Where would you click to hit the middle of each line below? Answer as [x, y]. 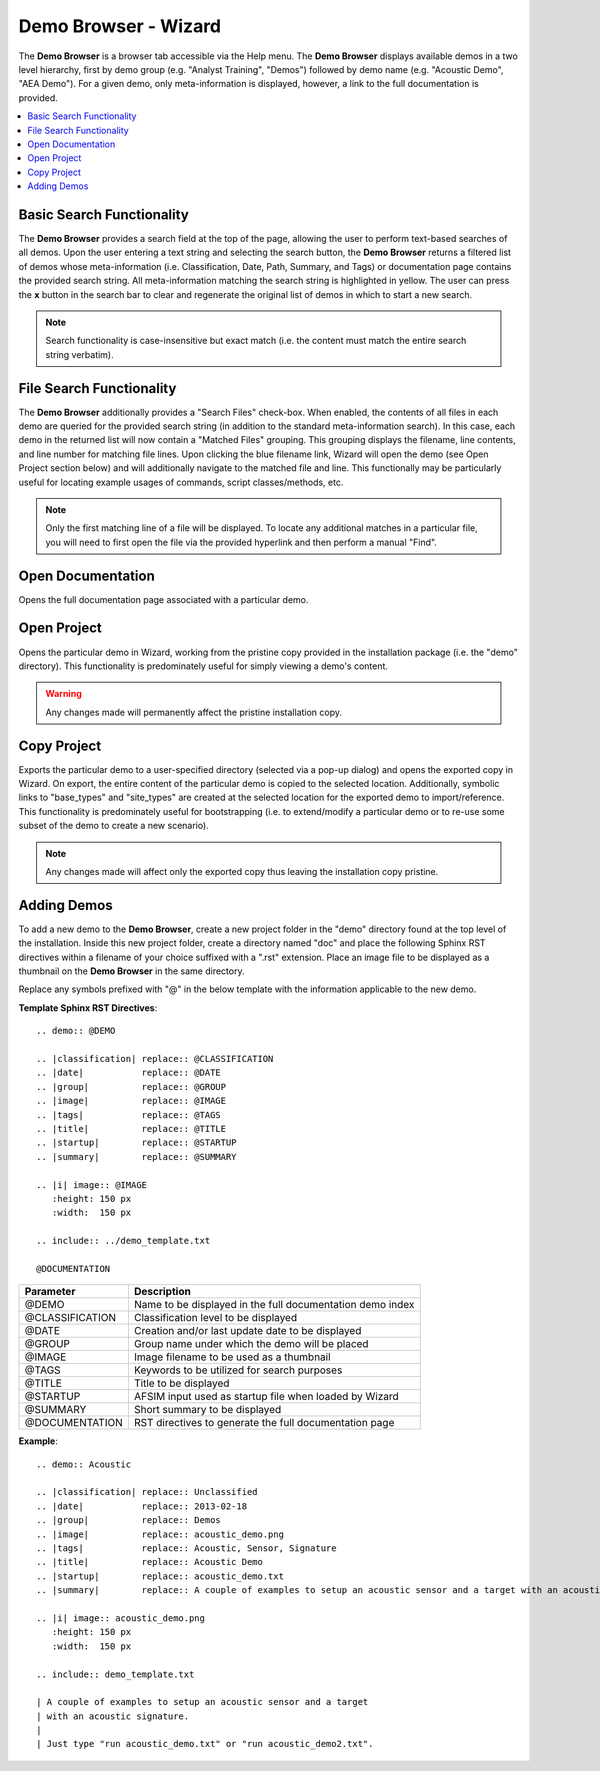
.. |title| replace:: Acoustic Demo [150, 1562]
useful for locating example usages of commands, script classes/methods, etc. [181, 482]
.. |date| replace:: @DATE [129, 1073]
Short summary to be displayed [207, 1410]
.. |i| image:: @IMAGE [92, 1184]
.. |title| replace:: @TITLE [131, 1128]
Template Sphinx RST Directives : [88, 1007]
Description [162, 1292]
